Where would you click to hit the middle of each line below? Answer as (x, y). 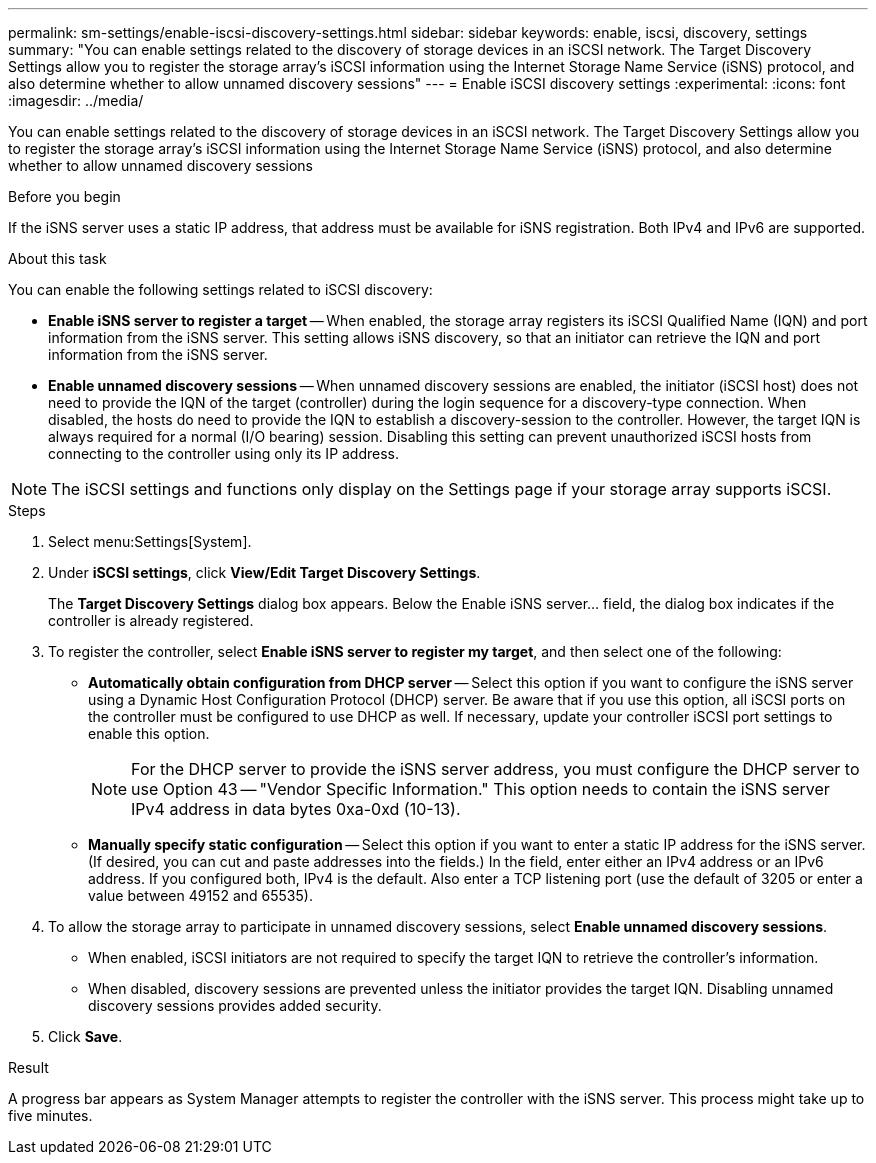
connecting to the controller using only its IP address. (224, 453)
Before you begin (64, 196)
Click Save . (85, 1036)
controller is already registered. (151, 620)
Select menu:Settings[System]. (150, 541)
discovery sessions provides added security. (235, 1005)
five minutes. (50, 1115)
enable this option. (149, 733)
